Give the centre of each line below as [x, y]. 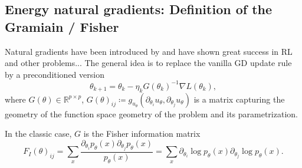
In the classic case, [38, 134]
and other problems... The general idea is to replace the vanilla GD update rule [148, 63]
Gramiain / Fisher [62, 26]
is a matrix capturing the [239, 99]
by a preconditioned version [55, 74]
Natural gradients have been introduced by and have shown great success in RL [149, 51]
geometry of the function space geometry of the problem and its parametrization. [151, 113]
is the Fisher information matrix [142, 134]
